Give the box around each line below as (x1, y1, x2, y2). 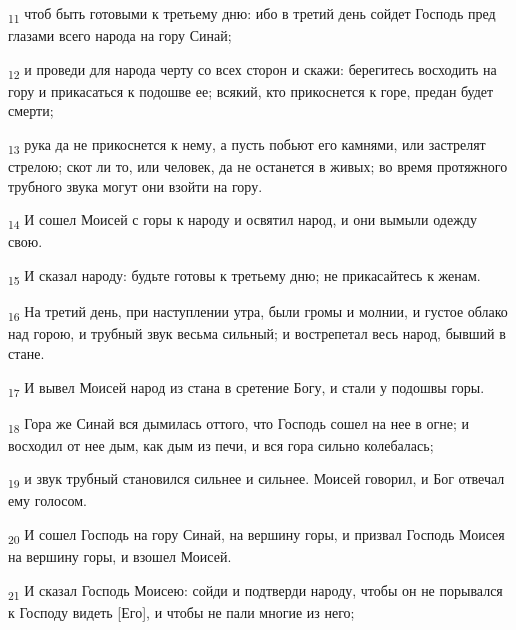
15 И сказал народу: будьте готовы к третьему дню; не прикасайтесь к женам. (8, 265, 481, 288)
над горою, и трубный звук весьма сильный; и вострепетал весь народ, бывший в (8, 323, 506, 344)
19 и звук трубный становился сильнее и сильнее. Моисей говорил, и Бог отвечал (8, 468, 505, 492)
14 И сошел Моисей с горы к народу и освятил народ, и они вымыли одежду (8, 209, 477, 233)
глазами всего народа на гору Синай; (8, 25, 232, 46)
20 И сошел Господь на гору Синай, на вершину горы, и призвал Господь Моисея (8, 524, 505, 547)
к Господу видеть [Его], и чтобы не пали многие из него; (8, 601, 355, 622)
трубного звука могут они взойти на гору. (8, 175, 263, 196)
